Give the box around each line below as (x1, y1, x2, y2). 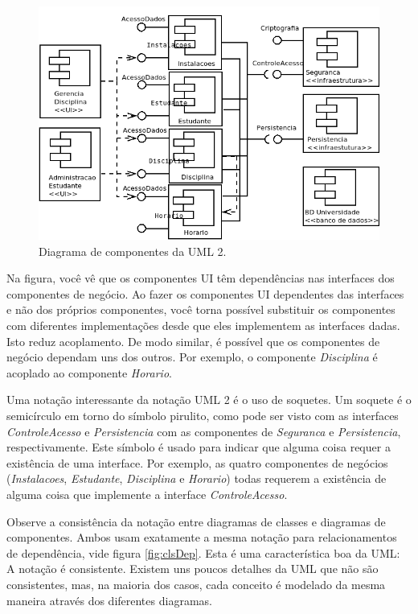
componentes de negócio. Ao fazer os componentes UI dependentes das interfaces (6, 285, 404, 302)
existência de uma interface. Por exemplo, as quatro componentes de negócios (6, 454, 388, 471)
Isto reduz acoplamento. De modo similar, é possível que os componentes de (6, 332, 380, 349)
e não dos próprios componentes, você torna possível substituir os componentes (6, 301, 395, 318)
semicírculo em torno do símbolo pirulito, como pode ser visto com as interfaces (6, 406, 399, 423)
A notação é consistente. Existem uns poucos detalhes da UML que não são (6, 560, 379, 577)
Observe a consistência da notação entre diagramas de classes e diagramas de (6, 513, 386, 530)
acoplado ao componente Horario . (6, 364, 172, 381)
